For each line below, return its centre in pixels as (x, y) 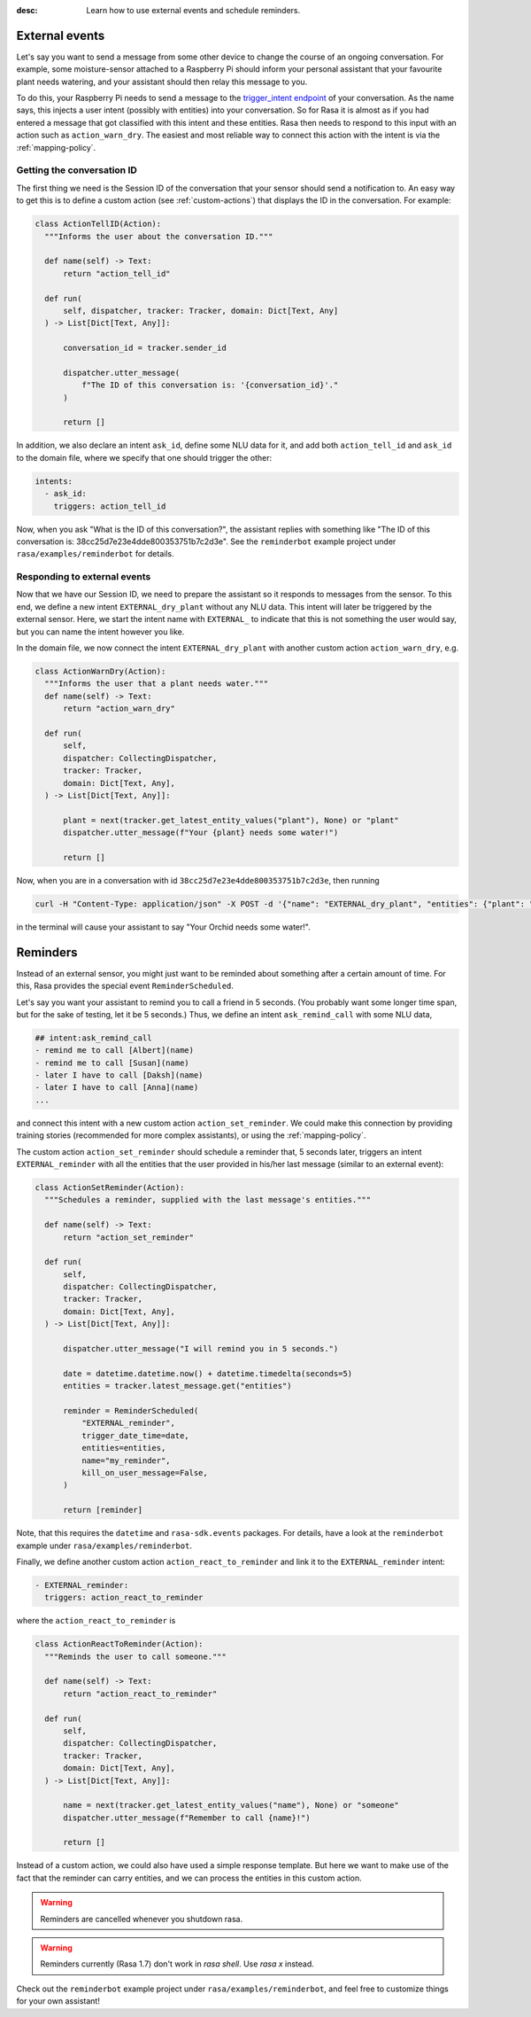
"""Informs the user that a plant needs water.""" (157, 684)
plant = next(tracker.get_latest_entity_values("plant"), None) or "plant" (231, 820)
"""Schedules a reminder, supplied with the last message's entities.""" (208, 1200)
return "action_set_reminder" (129, 1237)
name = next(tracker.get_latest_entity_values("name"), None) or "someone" (231, 1805)
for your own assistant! (58, 2001)
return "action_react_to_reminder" (140, 1694)
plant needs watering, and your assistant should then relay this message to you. (162, 82)
